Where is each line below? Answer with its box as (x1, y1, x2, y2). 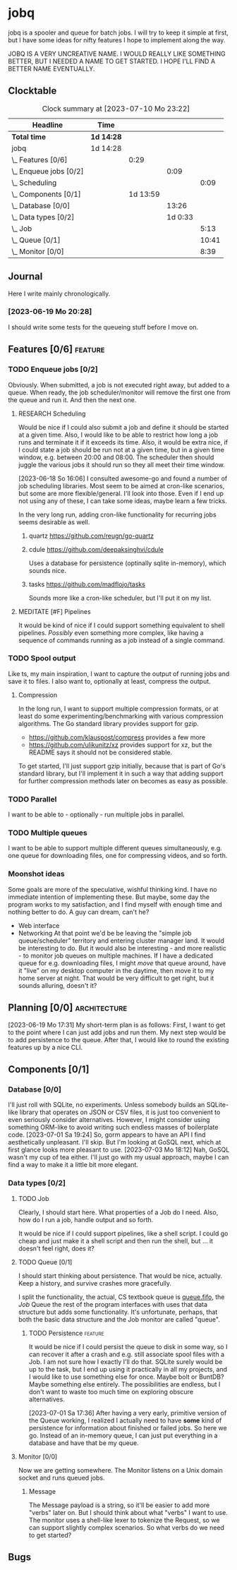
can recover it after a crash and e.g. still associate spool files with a (28, 1350, 225, 1358)
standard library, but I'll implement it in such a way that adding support (18, 769, 224, 778)
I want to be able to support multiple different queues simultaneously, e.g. (8, 844, 223, 852)
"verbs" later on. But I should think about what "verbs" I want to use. (28, 1508, 228, 1516)
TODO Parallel (8, 794, 57, 804)
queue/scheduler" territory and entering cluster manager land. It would (18, 936, 225, 945)
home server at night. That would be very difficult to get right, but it (18, 974, 214, 982)
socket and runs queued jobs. (18, 1473, 105, 1482)
